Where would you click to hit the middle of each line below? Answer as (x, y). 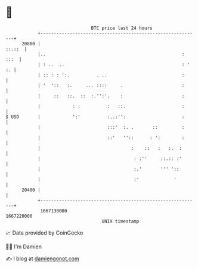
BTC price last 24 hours (122, 28)
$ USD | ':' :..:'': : (95, 117)
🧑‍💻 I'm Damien (24, 247)
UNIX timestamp (120, 221)
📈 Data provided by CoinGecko (44, 233)
